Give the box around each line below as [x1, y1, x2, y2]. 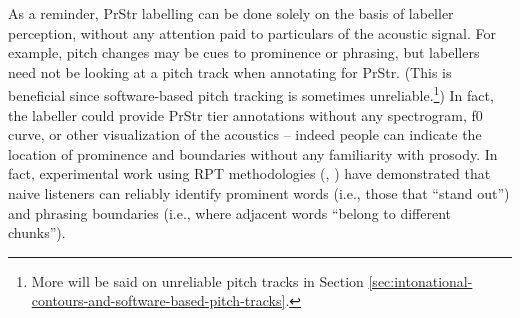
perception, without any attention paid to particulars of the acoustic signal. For [8, 22, 496, 43]
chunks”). [8, 222, 66, 243]
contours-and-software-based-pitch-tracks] [31, 290, 286, 311]
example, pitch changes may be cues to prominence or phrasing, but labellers [8, 42, 480, 63]
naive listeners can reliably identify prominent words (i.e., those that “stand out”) [8, 183, 510, 203]
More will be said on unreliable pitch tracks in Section [31, 270, 364, 291]
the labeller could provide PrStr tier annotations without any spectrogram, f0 [8, 104, 483, 125]
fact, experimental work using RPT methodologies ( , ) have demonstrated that [8, 163, 491, 184]
